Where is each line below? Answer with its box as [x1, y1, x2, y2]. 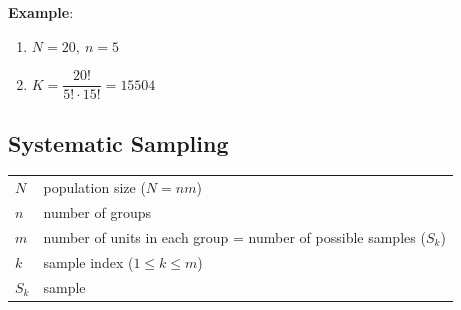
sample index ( [43, 251, 134, 272]
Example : [8, 2, 74, 22]
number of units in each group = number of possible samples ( [43, 226, 426, 247]
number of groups [43, 202, 151, 223]
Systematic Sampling [8, 127, 229, 158]
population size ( [43, 177, 146, 198]
